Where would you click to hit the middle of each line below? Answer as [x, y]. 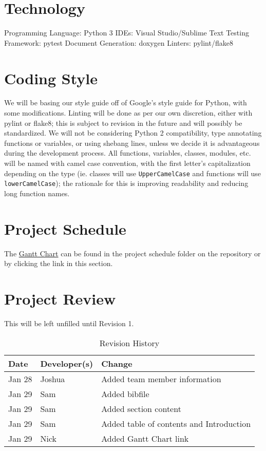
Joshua [53, 379]
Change [117, 363]
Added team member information [161, 379]
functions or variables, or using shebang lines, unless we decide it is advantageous [132, 143]
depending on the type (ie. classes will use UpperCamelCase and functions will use [133, 173]
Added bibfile [125, 393]
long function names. [37, 193]
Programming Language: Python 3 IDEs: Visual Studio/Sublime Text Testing [127, 33]
